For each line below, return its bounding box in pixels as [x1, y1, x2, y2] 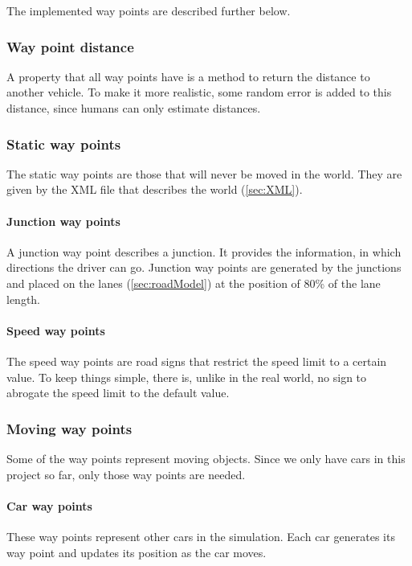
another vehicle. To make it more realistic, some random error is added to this [6, 84, 392, 100]
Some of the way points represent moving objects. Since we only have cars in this [6, 449, 406, 466]
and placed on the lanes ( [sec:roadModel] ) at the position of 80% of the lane [6, 274, 381, 291]
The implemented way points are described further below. [6, 2, 291, 18]
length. [6, 290, 41, 307]
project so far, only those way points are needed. [6, 466, 246, 482]
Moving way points [6, 418, 133, 438]
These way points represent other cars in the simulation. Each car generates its [6, 527, 395, 544]
